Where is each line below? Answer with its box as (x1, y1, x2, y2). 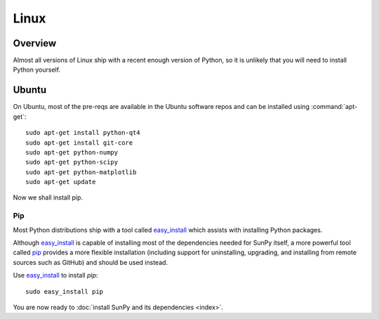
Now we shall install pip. (13, 193, 84, 202)
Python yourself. (13, 65, 61, 74)
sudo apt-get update (25, 178, 96, 186)
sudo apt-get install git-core (25, 138, 133, 147)
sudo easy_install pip (25, 287, 104, 295)
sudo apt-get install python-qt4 (25, 129, 140, 137)
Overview (13, 37, 57, 49)
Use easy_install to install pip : (13, 271, 98, 280)
